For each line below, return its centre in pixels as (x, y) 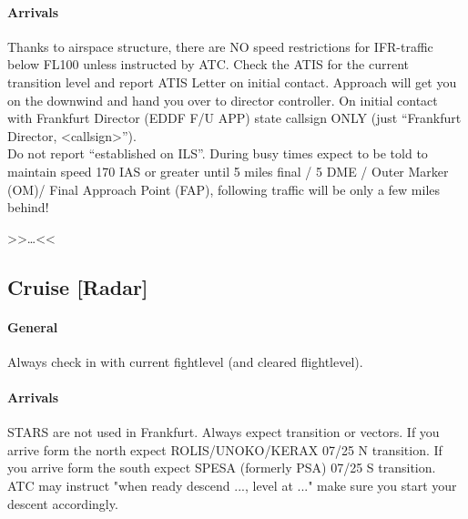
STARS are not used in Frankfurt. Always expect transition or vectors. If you (224, 432)
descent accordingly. (63, 503)
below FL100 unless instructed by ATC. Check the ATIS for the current (208, 64)
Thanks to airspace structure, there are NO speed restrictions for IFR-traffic (220, 46)
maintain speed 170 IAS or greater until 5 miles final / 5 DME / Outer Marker (228, 171)
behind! (28, 207)
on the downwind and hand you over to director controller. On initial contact (223, 100)
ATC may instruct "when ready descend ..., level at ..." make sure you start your (232, 486)
